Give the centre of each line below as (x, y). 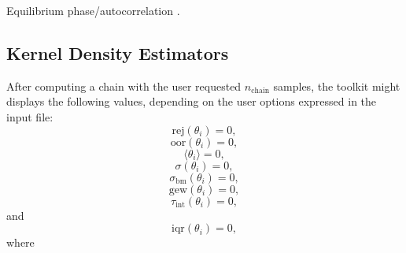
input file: (30, 116)
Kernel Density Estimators (118, 52)
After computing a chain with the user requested (124, 86)
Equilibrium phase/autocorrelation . (93, 10)
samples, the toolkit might (337, 86)
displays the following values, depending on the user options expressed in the (192, 101)
